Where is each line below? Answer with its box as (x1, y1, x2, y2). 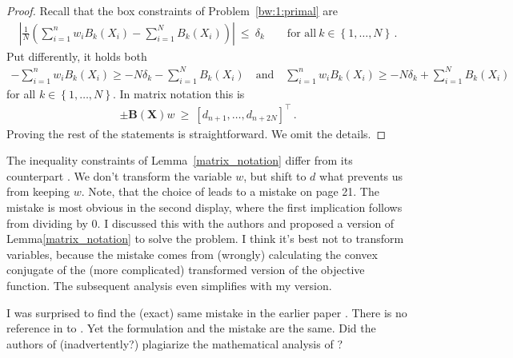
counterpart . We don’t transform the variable (6, 167, 232, 184)
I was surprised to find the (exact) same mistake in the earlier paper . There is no (6, 304, 407, 320)
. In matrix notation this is (112, 85, 245, 101)
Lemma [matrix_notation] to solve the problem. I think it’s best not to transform (6, 230, 404, 247)
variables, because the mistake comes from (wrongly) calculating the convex (6, 245, 378, 262)
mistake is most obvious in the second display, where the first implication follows (6, 199, 403, 216)
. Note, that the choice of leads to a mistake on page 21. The (81, 183, 379, 200)
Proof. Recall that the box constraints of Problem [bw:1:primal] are (6, 2, 339, 18)
